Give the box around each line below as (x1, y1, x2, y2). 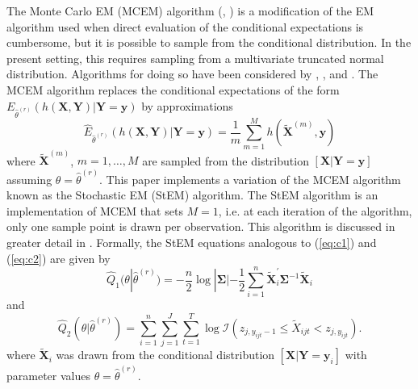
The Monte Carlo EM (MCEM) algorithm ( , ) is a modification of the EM (6, 2, 374, 19)
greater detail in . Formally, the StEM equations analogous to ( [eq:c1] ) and (6, 234, 377, 251)
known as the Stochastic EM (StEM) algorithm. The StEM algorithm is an (6, 186, 378, 203)
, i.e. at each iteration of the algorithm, (218, 202, 412, 219)
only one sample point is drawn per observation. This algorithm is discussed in (6, 218, 395, 235)
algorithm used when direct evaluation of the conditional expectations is (6, 18, 364, 35)
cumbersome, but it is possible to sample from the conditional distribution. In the (6, 34, 412, 51)
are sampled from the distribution (142, 152, 309, 169)
